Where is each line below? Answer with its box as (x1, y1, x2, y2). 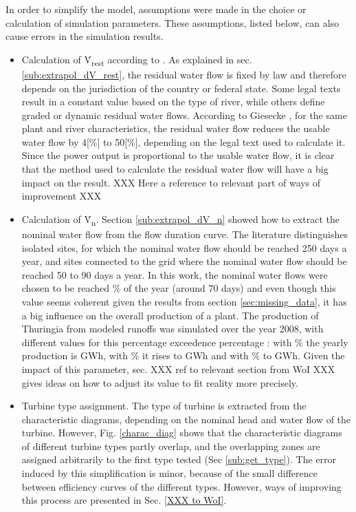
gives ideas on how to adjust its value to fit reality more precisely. (21, 375, 298, 390)
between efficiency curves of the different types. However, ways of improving (21, 479, 342, 493)
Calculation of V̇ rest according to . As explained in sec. (21, 52, 252, 68)
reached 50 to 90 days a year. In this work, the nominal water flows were (21, 267, 328, 281)
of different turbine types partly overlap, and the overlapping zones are (21, 438, 320, 453)
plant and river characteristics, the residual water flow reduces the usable (21, 121, 330, 136)
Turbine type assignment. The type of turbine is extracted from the (21, 398, 307, 413)
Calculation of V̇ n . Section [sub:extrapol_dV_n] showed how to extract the (21, 211, 340, 228)
